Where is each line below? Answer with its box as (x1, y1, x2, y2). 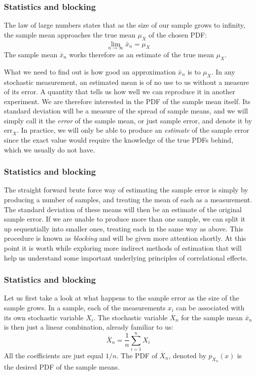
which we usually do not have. (4, 144, 95, 154)
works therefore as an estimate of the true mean (69, 49, 214, 59)
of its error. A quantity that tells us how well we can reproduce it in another (4, 86, 235, 97)
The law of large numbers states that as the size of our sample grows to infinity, (4, 20, 246, 30)
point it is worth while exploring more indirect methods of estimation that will (4, 243, 242, 253)
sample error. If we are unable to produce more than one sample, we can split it (4, 214, 246, 224)
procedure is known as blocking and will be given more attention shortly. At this (4, 233, 246, 243)
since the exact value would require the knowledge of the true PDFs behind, (4, 135, 233, 145)
